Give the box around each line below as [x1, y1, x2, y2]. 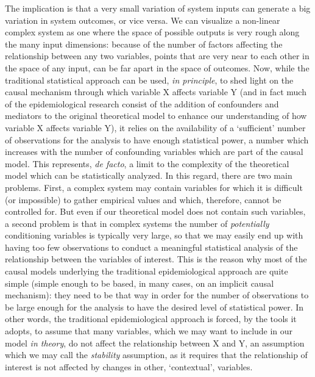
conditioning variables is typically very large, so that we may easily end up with [5, 229, 303, 242]
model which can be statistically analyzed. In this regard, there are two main [5, 169, 292, 182]
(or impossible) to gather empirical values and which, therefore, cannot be [5, 193, 281, 206]
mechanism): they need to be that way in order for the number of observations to [5, 289, 309, 301]
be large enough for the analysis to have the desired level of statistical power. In [5, 300, 304, 313]
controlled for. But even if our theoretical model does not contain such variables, [5, 205, 306, 218]
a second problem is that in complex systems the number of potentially [5, 217, 269, 229]
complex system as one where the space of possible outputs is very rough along [5, 26, 300, 38]
